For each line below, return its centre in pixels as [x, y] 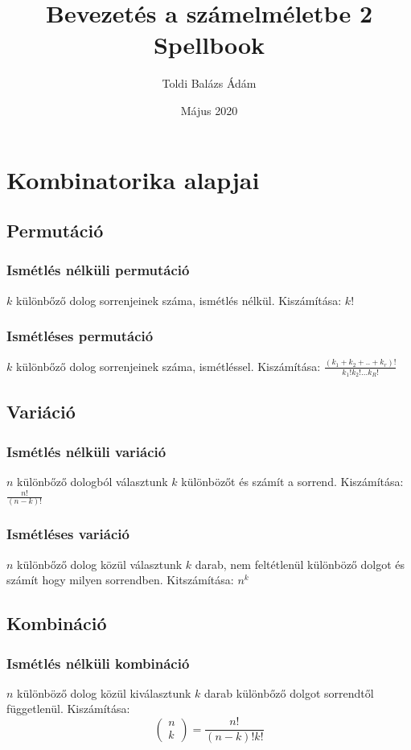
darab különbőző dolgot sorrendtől [289, 692]
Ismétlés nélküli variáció [86, 451]
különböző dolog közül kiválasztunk [104, 692]
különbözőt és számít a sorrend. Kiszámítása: [292, 482]
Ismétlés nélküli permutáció [98, 270]
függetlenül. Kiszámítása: [68, 709]
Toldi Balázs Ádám [209, 83]
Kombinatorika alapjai [133, 179]
